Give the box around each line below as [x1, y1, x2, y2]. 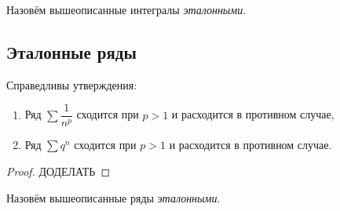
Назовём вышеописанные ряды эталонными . [6, 189, 221, 206]
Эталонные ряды [6, 39, 137, 64]
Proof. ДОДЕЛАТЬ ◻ [6, 163, 111, 180]
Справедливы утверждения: [6, 76, 137, 93]
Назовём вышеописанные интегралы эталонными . [6, 2, 247, 17]
